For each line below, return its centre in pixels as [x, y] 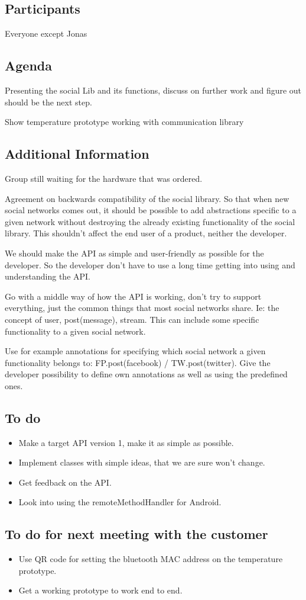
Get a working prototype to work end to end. [100, 590]
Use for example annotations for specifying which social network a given [135, 351]
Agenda [28, 65]
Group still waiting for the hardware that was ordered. [104, 178]
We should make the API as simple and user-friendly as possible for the [134, 253]
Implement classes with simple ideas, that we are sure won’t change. [142, 462]
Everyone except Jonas [46, 33]
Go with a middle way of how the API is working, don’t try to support [133, 296]
